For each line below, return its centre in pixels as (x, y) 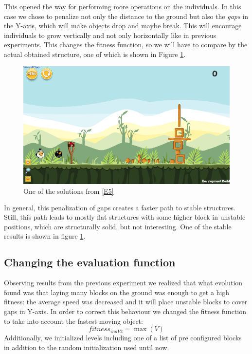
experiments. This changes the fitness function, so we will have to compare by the (126, 45)
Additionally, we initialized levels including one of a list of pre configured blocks (123, 338)
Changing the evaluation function (90, 262)
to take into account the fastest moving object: (73, 321)
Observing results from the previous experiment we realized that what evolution (123, 283)
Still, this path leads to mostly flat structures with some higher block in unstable (125, 217)
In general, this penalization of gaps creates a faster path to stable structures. (120, 207)
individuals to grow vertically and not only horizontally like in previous (110, 35)
